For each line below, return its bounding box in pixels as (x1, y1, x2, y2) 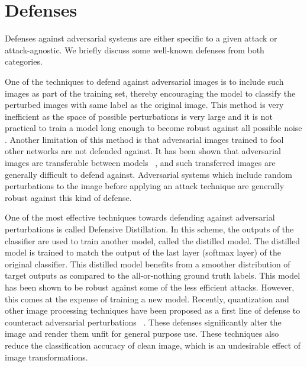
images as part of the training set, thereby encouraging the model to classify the (5, 87, 296, 99)
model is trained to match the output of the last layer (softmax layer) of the (5, 246, 281, 259)
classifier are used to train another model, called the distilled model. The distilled (5, 234, 300, 247)
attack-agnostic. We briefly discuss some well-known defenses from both (5, 43, 264, 56)
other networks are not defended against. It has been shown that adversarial (5, 145, 281, 157)
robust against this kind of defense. (5, 191, 132, 203)
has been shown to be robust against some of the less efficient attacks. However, (5, 281, 295, 293)
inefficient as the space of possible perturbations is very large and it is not (5, 110, 273, 122)
